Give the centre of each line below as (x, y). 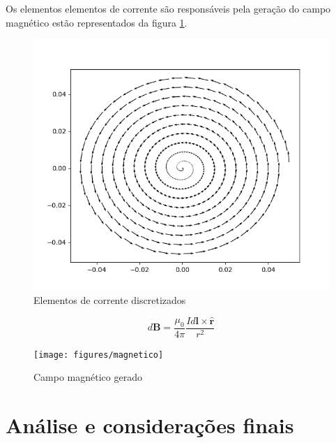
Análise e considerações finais (150, 425)
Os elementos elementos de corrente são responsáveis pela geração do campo (168, 8)
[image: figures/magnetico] (99, 355)
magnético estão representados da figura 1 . (97, 22)
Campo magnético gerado (88, 377)
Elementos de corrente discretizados (110, 299)
